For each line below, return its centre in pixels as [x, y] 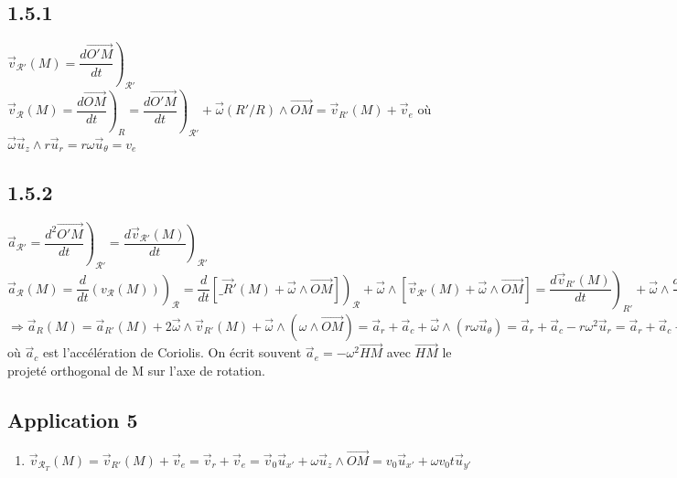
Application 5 [73, 419]
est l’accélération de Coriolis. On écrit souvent [172, 352]
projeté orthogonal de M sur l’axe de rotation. [136, 370]
